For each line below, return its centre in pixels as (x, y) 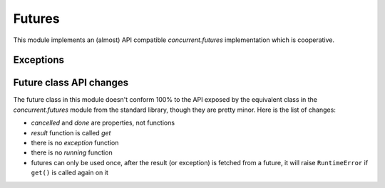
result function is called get (71, 132)
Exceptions (38, 60)
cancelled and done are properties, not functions (103, 123)
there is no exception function (75, 143)
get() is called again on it (70, 173)
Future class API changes (71, 83)
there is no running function (72, 152)
